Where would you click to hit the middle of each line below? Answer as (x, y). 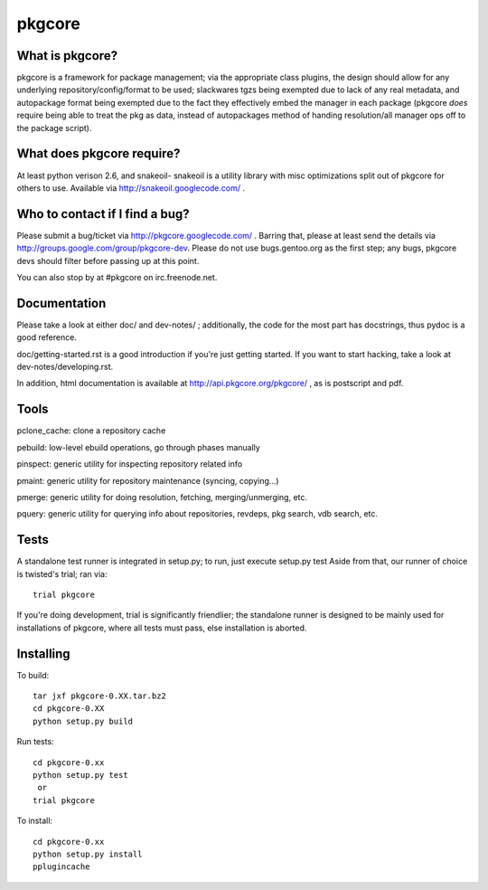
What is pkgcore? (67, 56)
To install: (35, 821)
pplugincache (61, 867)
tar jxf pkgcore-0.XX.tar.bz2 (100, 696)
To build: (33, 675)
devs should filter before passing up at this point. (108, 260)
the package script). (54, 128)
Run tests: (35, 742)
